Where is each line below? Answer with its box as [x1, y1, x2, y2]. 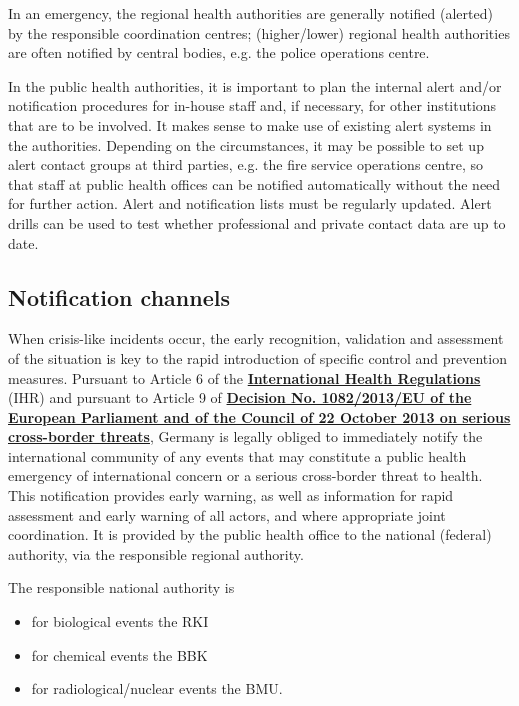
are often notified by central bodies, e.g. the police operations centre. [8, 42, 430, 63]
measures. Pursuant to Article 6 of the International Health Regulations [8, 367, 481, 388]
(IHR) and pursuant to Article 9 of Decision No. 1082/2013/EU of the [8, 387, 472, 408]
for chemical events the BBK [31, 644, 208, 665]
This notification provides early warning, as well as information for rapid [8, 485, 454, 506]
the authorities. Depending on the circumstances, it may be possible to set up [8, 134, 484, 155]
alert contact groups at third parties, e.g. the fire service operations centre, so [8, 154, 484, 175]
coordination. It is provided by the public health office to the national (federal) [8, 524, 492, 545]
